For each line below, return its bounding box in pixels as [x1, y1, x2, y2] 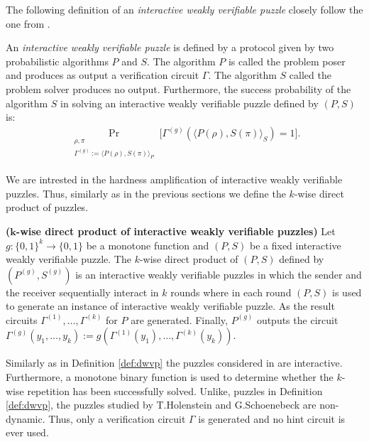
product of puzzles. [6, 200, 89, 215]
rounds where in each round [170, 284, 292, 299]
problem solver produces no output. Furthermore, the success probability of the [6, 81, 351, 96]
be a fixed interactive [249, 237, 341, 252]
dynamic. [6, 411, 45, 426]
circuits [6, 312, 38, 327]
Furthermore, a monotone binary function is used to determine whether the [6, 370, 334, 384]
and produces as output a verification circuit [6, 68, 199, 82]
